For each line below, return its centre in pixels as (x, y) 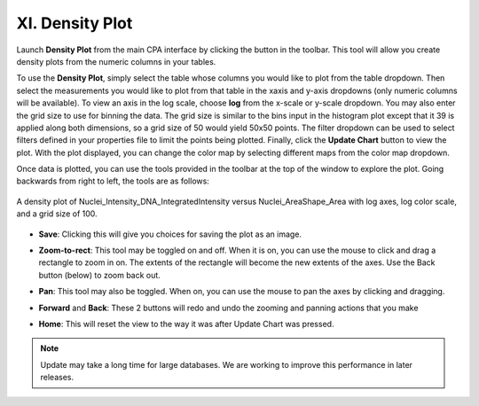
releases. (57, 378)
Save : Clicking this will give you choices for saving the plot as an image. (170, 234)
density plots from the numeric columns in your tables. (116, 61)
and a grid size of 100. (57, 214)
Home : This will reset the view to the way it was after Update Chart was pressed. (186, 324)
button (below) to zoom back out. (100, 275)
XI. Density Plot (75, 23)
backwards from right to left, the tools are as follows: (113, 181)
